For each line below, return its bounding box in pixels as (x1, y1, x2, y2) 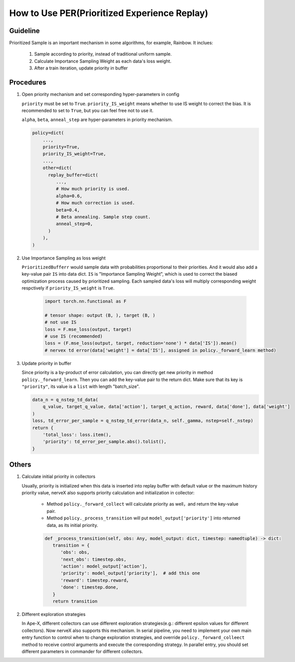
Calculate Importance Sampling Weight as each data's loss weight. (34, 58, 172, 64)
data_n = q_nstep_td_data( (32, 396, 98, 402)
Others (9, 460, 31, 469)
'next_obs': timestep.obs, (60, 556, 127, 562)
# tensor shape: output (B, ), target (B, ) (44, 312, 156, 318)
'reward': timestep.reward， (60, 577, 131, 583)
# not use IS (44, 319, 77, 325)
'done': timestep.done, (60, 584, 119, 590)
